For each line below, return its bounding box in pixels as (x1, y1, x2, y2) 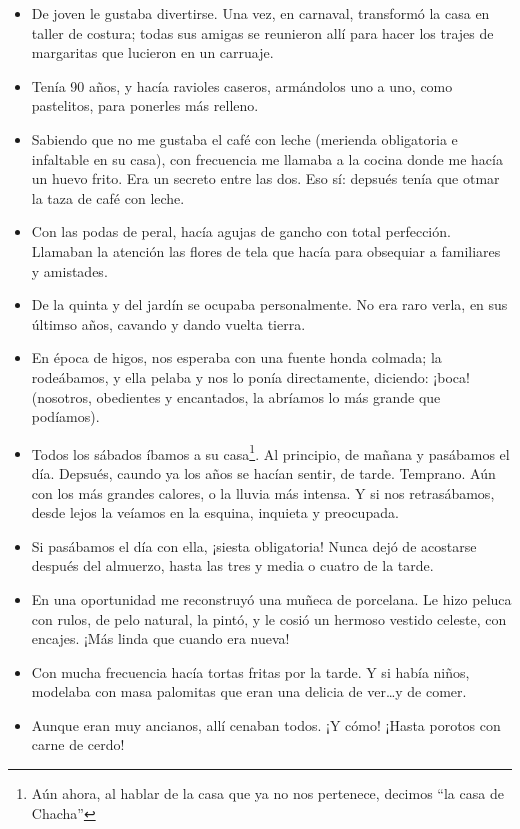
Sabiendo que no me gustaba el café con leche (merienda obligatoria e (31, 128, 458, 149)
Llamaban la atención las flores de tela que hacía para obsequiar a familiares (31, 240, 501, 261)
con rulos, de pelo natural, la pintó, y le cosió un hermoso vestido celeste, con (31, 608, 507, 629)
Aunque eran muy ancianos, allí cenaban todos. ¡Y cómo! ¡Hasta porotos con (31, 714, 501, 735)
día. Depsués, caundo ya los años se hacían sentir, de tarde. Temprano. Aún (31, 462, 496, 483)
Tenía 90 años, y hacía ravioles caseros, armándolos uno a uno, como (31, 75, 453, 96)
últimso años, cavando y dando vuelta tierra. (31, 313, 306, 334)
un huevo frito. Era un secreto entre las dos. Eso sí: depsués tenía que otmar (31, 168, 500, 189)
